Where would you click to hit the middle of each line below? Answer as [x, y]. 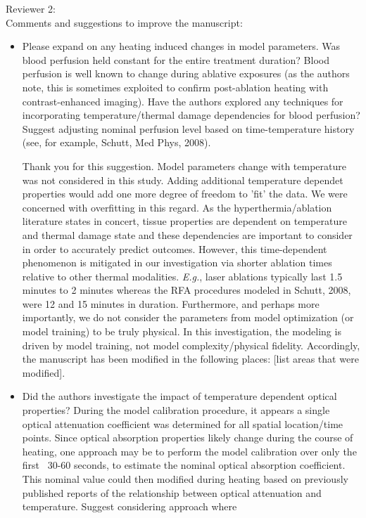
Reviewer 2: [31, 8]
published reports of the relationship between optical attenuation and [172, 492]
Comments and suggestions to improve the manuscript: [124, 22]
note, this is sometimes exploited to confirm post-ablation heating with [175, 87]
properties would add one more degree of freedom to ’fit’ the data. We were [185, 194]
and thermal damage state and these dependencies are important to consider [187, 234]
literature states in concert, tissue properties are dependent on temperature [184, 221]
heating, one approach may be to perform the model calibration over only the [189, 451]
